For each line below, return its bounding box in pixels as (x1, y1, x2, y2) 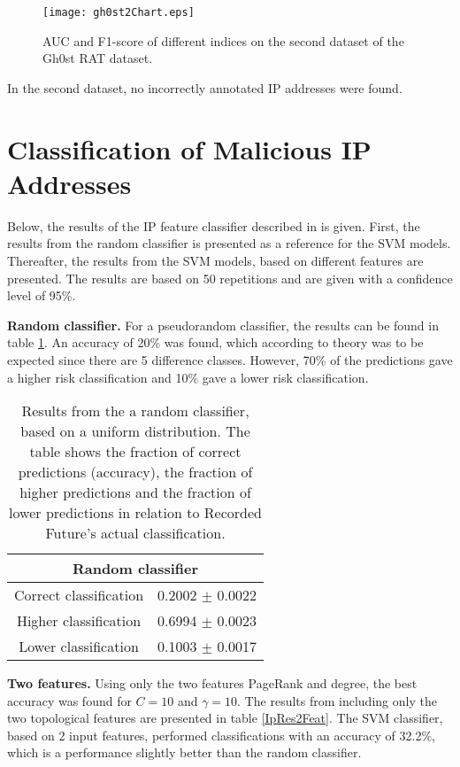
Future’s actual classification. (45, 523, 226, 544)
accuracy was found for (7, 691, 132, 709)
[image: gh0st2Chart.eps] (42, 6, 195, 19)
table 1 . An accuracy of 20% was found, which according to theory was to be (7, 333, 424, 352)
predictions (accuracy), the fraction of (18, 461, 253, 483)
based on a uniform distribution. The (20, 421, 250, 442)
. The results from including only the (237, 691, 437, 709)
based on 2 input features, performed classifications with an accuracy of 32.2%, (7, 725, 435, 744)
